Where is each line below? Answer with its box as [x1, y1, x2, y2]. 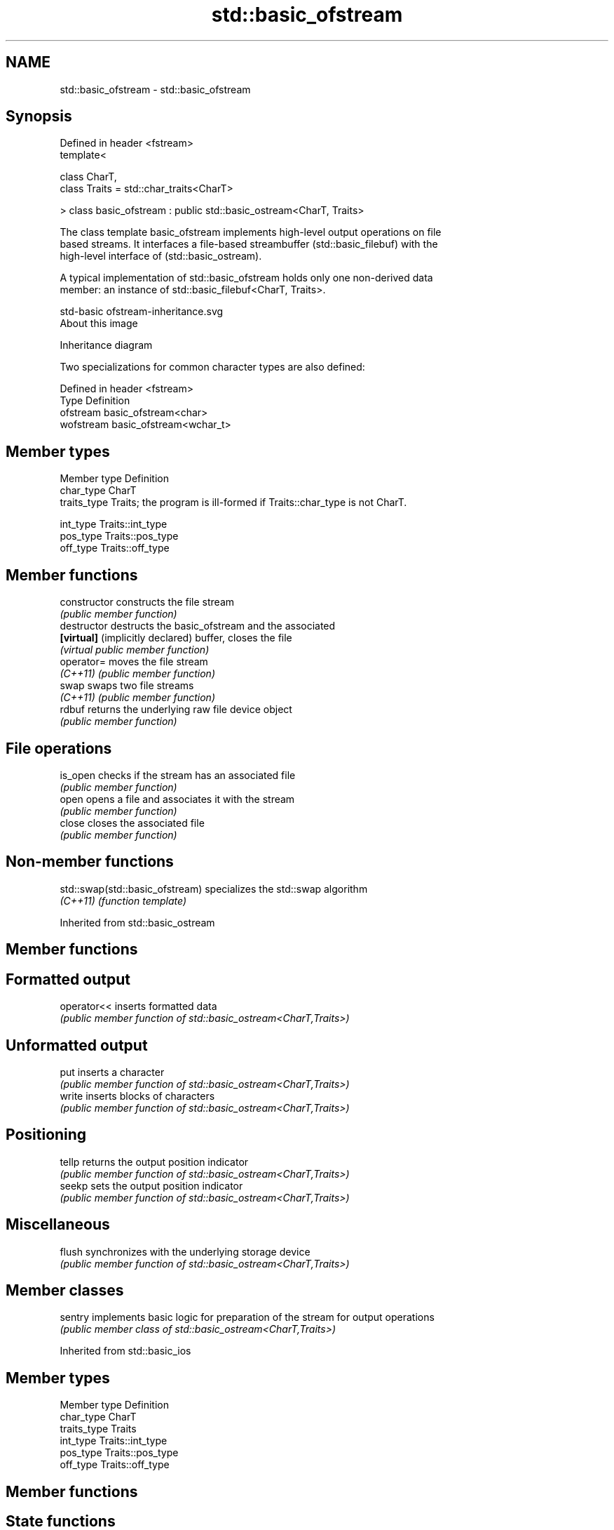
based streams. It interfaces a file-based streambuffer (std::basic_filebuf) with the [60, 238, 438, 251]
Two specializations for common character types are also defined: [60, 361, 365, 373]
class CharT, [60, 171, 117, 183]
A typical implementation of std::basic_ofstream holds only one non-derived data [60, 272, 433, 284]
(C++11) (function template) [60, 894, 187, 907]
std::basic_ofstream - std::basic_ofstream [60, 83, 251, 95]
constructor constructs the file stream [60, 596, 235, 608]
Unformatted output [6, 1036, 148, 1054]
